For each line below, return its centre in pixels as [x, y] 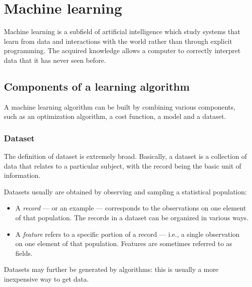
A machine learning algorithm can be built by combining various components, [120, 106]
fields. [24, 253]
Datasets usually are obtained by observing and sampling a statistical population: [126, 191]
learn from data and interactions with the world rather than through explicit [118, 41]
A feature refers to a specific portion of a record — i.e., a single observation [127, 234]
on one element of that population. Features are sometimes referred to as [124, 243]
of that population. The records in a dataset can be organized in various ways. [132, 218]
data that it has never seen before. [55, 60]
